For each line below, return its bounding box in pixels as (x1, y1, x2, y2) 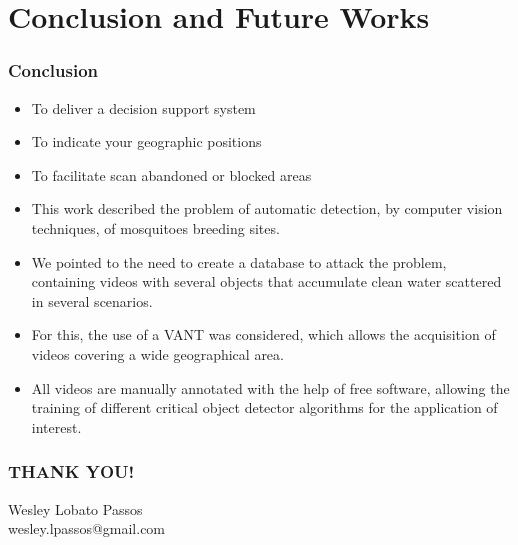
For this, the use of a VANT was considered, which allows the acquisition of (31, 324, 496, 345)
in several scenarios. (31, 290, 153, 311)
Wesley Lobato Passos (8, 498, 143, 519)
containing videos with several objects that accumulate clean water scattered (31, 271, 502, 292)
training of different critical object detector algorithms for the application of (31, 397, 498, 418)
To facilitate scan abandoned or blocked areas (31, 164, 312, 185)
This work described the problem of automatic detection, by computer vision (31, 198, 503, 219)
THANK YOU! (8, 459, 135, 484)
